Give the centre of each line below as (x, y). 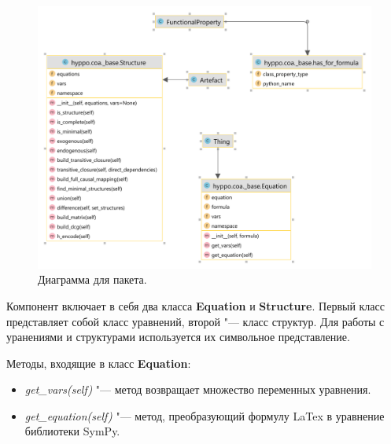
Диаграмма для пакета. (92, 279)
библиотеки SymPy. (72, 431)
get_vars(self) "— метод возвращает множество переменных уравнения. (198, 389)
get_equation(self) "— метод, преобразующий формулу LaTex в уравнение (205, 415)
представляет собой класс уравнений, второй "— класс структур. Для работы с (195, 321)
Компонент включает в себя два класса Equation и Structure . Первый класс (195, 305)
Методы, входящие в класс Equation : (99, 363)
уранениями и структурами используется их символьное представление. (178, 337)
